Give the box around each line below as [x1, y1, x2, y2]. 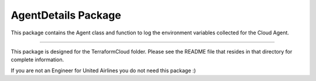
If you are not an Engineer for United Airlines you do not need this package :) [11, 67, 196, 74]
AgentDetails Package [11, 9, 121, 22]
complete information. [11, 56, 64, 64]
